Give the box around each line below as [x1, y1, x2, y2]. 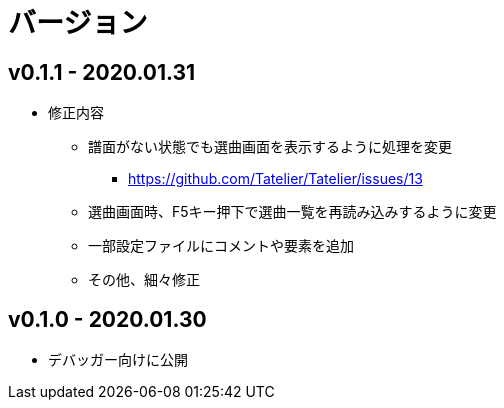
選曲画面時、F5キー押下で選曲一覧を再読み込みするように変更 [88, 203, 497, 221]
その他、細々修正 [88, 271, 200, 289]
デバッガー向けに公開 [48, 351, 188, 369]
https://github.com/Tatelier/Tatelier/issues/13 [128, 170, 423, 188]
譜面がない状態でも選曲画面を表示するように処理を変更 [88, 138, 452, 156]
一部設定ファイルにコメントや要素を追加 [88, 237, 354, 255]
